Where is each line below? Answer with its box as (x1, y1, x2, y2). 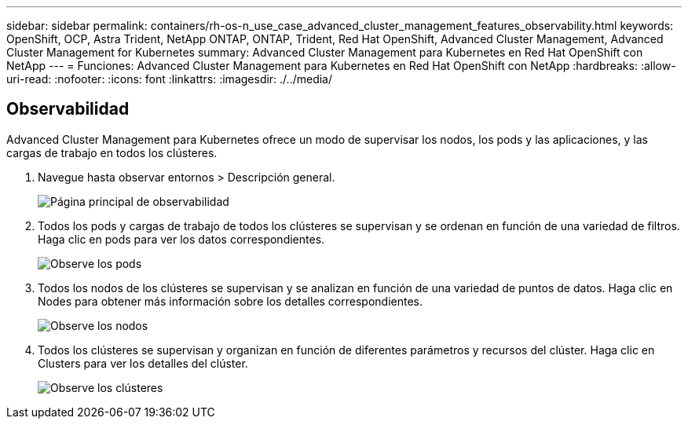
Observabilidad (6, 99, 130, 119)
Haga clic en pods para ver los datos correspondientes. (38, 232, 325, 246)
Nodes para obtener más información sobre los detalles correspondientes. (38, 294, 423, 308)
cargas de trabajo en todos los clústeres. (6, 145, 218, 159)
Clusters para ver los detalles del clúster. (38, 356, 248, 370)
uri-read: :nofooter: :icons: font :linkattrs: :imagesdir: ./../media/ (6, 72, 333, 86)
